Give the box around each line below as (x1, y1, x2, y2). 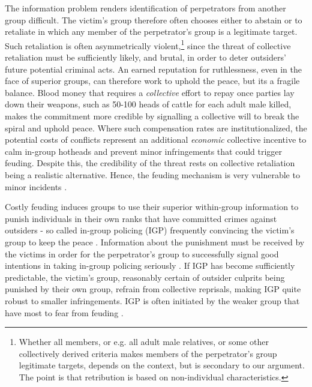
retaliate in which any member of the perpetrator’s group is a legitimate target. (5, 25, 298, 38)
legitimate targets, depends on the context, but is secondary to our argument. (19, 359, 305, 371)
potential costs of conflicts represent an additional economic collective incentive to (5, 133, 307, 146)
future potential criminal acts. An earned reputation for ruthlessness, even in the (5, 62, 302, 75)
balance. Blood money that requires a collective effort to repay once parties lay (5, 86, 295, 98)
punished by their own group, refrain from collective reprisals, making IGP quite (5, 283, 301, 295)
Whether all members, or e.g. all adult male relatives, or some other (19, 335, 269, 348)
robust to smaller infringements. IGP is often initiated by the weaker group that (5, 294, 300, 307)
